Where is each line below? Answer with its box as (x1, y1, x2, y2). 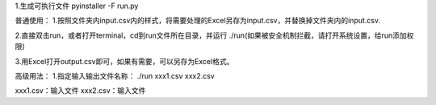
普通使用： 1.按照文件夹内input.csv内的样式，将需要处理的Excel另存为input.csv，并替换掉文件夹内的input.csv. (15, 16, 381, 26)
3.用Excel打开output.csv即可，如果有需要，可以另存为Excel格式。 (15, 56, 234, 66)
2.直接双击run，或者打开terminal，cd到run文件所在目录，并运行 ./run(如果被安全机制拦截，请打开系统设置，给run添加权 (15, 30, 414, 40)
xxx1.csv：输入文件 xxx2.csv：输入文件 (15, 86, 146, 95)
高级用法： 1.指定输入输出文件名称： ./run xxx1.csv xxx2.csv (15, 71, 216, 80)
